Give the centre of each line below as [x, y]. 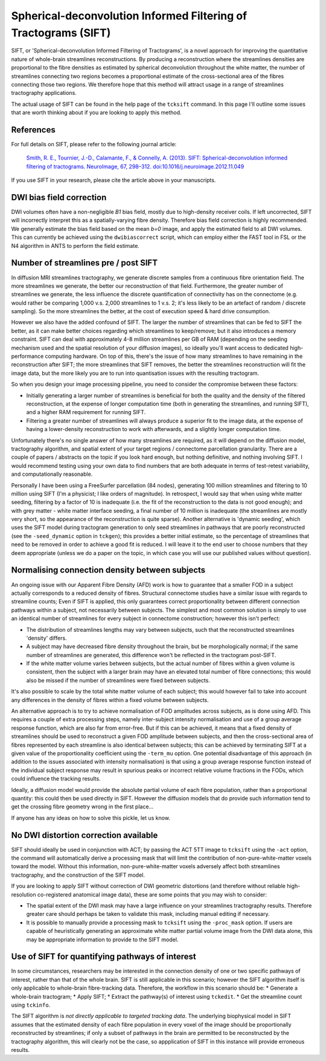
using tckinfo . [31, 1005]
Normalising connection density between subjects [108, 570]
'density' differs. [46, 638]
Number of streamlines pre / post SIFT [85, 263]
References [33, 130]
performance [27, 356]
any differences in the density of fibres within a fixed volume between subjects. [110, 700]
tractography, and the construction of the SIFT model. [78, 875]
